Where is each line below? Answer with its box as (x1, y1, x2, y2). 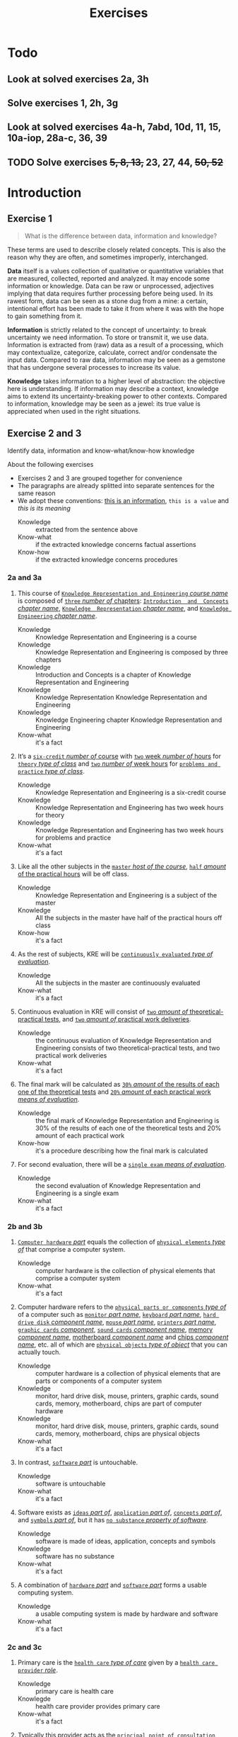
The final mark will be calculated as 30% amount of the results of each (17, 1080, 220, 1088)
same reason (17, 489, 56, 497)
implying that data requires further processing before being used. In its (7, 289, 213, 298)
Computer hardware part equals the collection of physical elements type (17, 1238, 226, 1246)
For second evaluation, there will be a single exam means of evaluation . (17, 1160, 227, 1168)
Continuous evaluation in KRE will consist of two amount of (17, 1007, 189, 1016)
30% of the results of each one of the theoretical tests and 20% (35, 1124, 222, 1132)
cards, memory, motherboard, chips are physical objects (35, 1430, 200, 1438)
